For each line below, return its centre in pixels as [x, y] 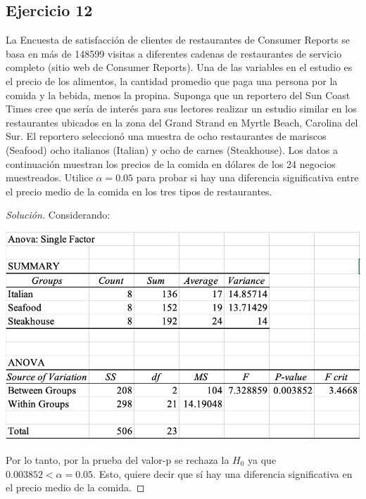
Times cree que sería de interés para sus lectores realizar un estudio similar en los [181, 109]
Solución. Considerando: [58, 215]
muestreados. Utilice [49, 177]
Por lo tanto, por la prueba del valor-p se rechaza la [118, 459]
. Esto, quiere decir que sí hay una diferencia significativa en [223, 473]
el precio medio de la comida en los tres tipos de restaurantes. [139, 191]
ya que [262, 459]
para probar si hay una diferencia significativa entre [247, 177]
